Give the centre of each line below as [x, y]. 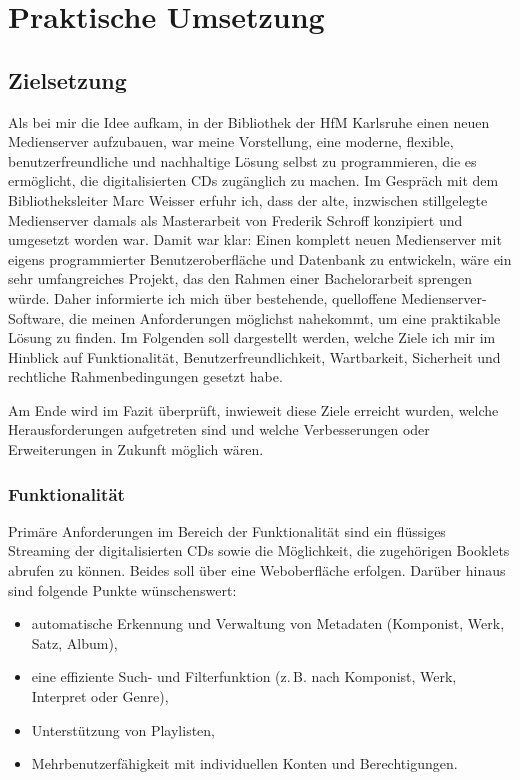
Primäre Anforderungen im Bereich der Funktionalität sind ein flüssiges [227, 530]
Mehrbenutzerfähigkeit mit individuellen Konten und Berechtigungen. [244, 763]
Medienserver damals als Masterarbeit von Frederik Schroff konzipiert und [235, 219]
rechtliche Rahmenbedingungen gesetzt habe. [145, 376]
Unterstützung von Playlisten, [123, 729]
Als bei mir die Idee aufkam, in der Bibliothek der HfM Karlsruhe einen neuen [249, 121]
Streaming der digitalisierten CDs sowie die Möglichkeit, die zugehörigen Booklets [259, 550]
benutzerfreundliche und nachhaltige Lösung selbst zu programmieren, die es [242, 160]
